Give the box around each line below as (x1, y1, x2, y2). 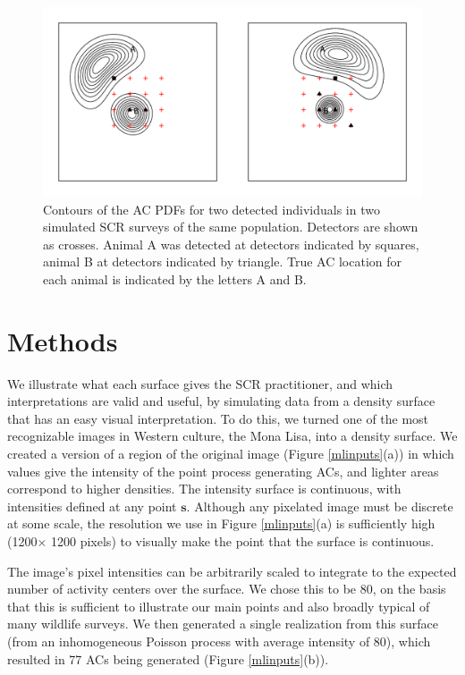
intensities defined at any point (7, 496, 177, 515)
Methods (7, 322, 118, 359)
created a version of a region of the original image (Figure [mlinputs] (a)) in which (7, 444, 454, 463)
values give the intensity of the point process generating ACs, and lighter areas (7, 461, 439, 480)
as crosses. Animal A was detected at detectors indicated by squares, (43, 234, 419, 253)
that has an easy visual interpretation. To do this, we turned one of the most (7, 409, 429, 427)
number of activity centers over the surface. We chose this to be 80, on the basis (7, 579, 446, 598)
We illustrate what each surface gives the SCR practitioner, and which (7, 374, 393, 392)
